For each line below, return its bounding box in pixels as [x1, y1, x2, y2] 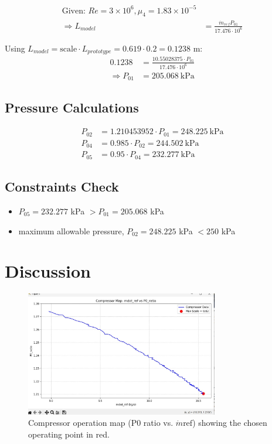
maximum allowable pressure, [18, 224, 124, 237]
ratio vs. [143, 416, 174, 429]
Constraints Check [5, 177, 119, 196]
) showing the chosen [192, 416, 267, 429]
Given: [62, 6, 86, 15]
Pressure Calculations [5, 98, 139, 117]
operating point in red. [28, 428, 110, 440]
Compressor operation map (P [28, 416, 137, 429]
